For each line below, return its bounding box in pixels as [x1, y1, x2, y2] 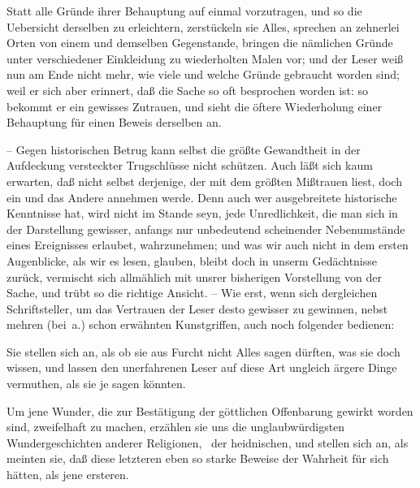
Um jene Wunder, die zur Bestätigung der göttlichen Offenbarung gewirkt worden [6, 402, 414, 419]
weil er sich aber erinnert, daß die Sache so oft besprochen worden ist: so [6, 81, 369, 98]
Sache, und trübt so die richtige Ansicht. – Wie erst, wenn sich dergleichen [6, 284, 378, 301]
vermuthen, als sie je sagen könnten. [6, 375, 186, 392]
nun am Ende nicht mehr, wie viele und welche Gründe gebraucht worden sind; [6, 66, 400, 83]
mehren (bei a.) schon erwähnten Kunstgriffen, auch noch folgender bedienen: [6, 316, 395, 333]
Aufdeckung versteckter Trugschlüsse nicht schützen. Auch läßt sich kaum [6, 157, 373, 174]
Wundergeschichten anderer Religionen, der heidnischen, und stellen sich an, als [6, 434, 409, 451]
